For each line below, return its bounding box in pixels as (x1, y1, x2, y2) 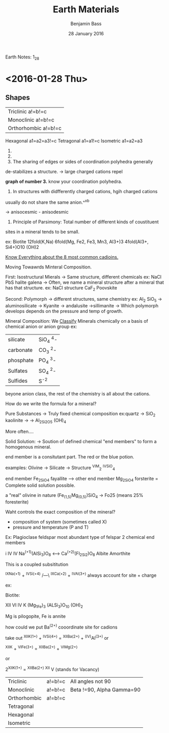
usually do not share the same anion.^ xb (5, 198, 90, 205)
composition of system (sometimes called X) (12, 519, 107, 525)
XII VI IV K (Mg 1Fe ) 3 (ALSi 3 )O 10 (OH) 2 (5, 602, 83, 609)
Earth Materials (53, 4, 119, 15)
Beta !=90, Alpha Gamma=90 (70, 686, 141, 693)
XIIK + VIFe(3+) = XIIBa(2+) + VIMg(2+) (5, 644, 78, 652)
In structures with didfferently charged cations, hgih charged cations (12, 188, 158, 194)
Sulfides (8, 377, 28, 384)
